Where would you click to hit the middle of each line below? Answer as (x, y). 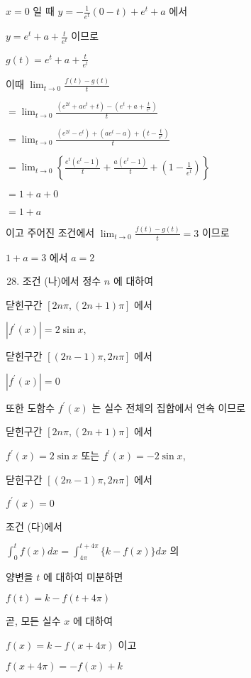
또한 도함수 (30, 407)
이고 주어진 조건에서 (50, 233)
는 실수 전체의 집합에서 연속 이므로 (169, 407)
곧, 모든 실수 (33, 621)
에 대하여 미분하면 (83, 576)
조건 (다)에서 (34, 526)
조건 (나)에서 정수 (62, 281)
